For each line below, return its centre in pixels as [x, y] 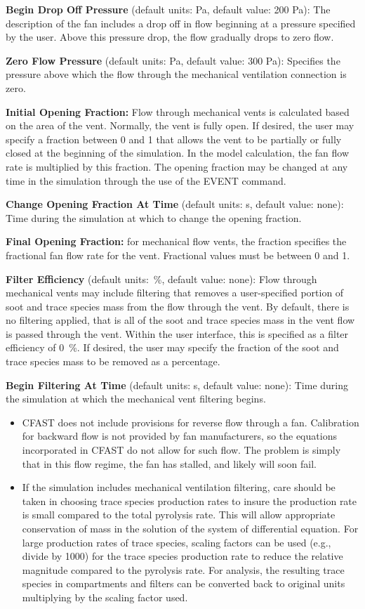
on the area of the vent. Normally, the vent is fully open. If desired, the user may [180, 125]
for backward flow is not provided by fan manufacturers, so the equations [179, 436]
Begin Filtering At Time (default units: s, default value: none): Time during [177, 385]
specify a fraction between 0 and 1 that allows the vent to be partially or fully [174, 139]
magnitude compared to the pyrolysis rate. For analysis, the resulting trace [183, 569]
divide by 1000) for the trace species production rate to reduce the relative [182, 556]
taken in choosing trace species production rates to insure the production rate [190, 500]
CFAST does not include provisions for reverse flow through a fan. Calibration [191, 422]
